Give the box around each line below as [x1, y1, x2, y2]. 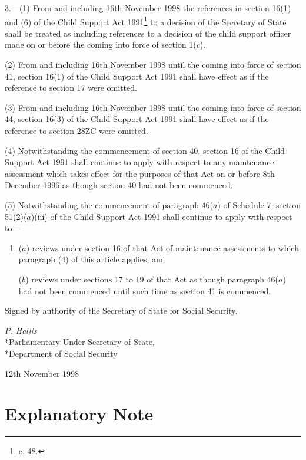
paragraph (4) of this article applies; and [18, 253, 165, 265]
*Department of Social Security [5, 347, 118, 359]
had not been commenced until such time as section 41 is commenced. [18, 284, 271, 297]
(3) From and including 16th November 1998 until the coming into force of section [5, 101, 301, 113]
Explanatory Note [5, 402, 154, 426]
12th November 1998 [5, 367, 79, 379]
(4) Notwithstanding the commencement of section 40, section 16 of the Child [5, 144, 285, 156]
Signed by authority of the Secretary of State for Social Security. [5, 304, 238, 317]
